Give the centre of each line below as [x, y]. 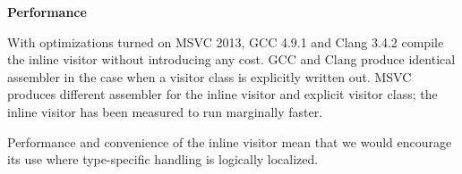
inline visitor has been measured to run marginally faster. [165, 111]
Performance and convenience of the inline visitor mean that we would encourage [230, 141]
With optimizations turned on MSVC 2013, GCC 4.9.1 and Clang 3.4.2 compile [226, 41]
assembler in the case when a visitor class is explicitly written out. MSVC [210, 76]
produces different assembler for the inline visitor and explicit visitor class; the [222, 94]
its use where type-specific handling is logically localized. [163, 159]
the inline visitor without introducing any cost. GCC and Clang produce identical [231, 59]
